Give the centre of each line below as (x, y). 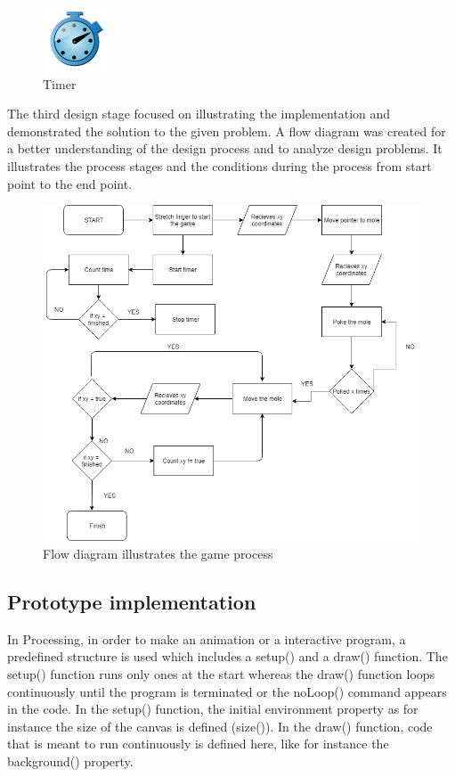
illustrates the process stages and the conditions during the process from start (219, 165)
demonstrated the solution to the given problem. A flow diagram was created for (227, 131)
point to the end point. (70, 183)
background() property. (70, 761)
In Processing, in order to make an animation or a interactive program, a (207, 638)
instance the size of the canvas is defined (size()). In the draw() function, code (220, 726)
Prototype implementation (132, 601)
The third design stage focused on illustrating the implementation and (199, 114)
